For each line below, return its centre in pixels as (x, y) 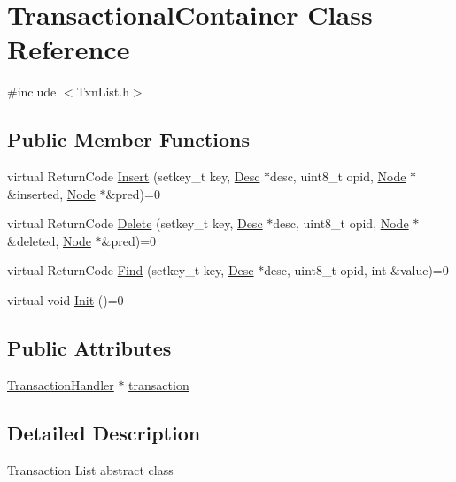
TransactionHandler (61, 384)
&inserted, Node (51, 193)
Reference (69, 49)
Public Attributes (89, 348)
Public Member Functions (128, 139)
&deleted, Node (49, 240)
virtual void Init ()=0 (66, 300)
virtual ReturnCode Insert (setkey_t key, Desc (134, 176)
